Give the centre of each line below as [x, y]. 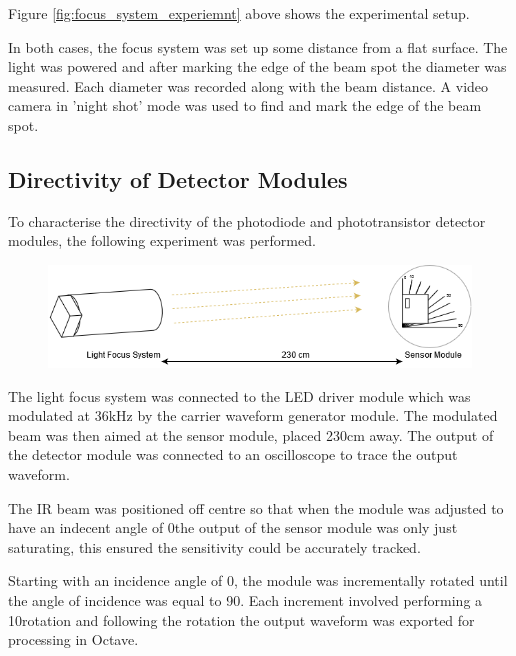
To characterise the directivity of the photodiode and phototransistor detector [247, 220]
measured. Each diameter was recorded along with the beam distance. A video [248, 85]
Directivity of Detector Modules [178, 178]
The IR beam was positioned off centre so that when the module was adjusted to [256, 507]
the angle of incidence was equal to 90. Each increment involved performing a [245, 599]
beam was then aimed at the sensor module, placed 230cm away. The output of [251, 434]
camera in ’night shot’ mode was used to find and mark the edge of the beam [245, 105]
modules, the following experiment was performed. [162, 240]
